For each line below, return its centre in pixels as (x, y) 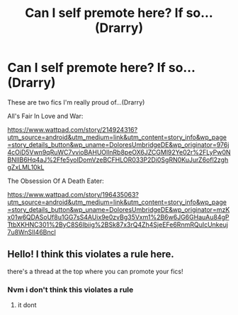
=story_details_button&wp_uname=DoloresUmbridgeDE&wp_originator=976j (118, 144)
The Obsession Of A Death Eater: (56, 181)
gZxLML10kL (26, 167)
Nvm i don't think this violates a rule (70, 290)
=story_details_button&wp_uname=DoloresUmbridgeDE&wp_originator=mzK (119, 209)
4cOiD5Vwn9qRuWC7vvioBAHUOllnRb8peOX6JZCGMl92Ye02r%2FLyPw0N (119, 152)
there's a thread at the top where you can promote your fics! (95, 271)
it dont (27, 305)
